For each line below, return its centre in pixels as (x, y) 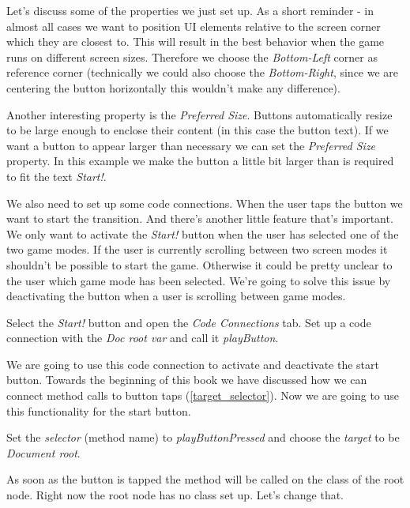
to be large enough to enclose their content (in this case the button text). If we (197, 130)
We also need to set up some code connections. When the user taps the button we (205, 203)
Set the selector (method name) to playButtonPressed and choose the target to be (203, 437)
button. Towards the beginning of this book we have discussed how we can (187, 380)
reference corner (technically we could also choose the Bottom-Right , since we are (203, 72)
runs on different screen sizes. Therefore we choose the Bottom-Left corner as (192, 56)
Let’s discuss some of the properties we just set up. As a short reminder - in (190, 10)
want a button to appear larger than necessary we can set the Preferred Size (191, 145)
